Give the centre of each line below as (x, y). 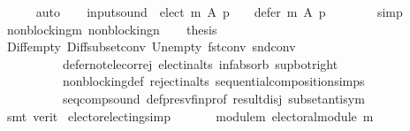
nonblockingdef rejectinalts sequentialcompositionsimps (213, 81)
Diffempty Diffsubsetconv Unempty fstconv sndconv (151, 46)
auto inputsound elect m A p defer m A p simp (219, 12)
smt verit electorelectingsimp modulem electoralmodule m (190, 116)
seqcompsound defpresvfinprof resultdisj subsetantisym (213, 98)
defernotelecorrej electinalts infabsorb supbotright (200, 63)
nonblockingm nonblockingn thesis (112, 29)
